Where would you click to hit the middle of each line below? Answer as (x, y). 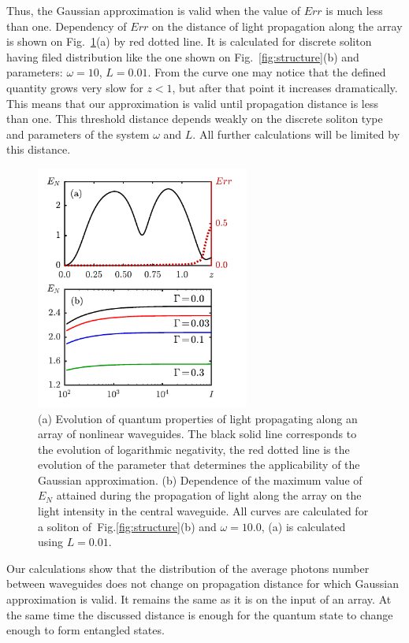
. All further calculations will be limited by (296, 134)
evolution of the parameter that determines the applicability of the (199, 465)
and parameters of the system (78, 134)
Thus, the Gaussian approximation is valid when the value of (154, 10)
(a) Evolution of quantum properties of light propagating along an (198, 418)
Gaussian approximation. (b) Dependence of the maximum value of (200, 479)
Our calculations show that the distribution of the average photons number (188, 568)
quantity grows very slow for (75, 87)
